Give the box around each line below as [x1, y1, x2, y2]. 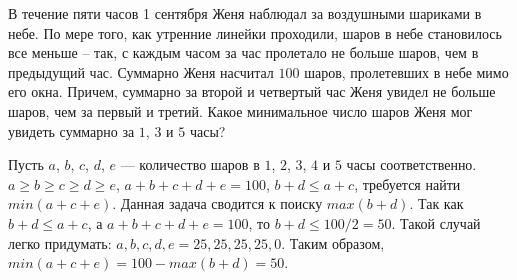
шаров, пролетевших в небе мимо [304, 61, 509, 82]
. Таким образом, [281, 232, 385, 253]
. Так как [409, 193, 464, 214]
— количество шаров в [120, 154, 260, 175]
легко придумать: [8, 232, 112, 253]
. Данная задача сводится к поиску [112, 193, 323, 214]
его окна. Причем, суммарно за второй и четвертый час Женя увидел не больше [8, 81, 496, 102]
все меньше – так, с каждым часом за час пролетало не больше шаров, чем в [8, 42, 479, 63]
